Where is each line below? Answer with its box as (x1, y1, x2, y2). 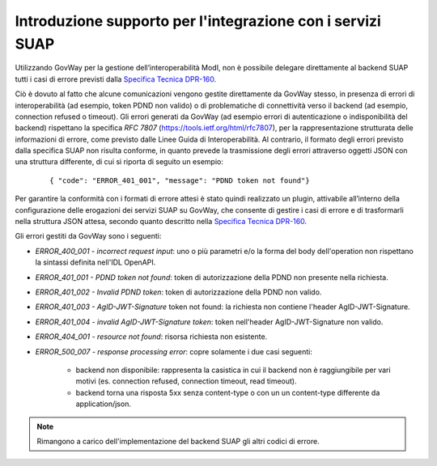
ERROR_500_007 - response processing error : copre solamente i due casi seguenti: (35, 346, 313, 356)
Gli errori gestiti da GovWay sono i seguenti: (15, 231, 162, 241)
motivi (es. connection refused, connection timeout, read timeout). (75, 376, 297, 386)
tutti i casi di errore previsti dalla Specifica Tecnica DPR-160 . (15, 74, 217, 84)
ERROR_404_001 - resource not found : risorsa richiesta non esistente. (35, 332, 268, 341)
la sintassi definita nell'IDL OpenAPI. (35, 257, 156, 267)
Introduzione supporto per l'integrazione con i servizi (15, 12, 382, 30)
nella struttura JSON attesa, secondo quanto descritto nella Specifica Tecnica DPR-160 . (15, 217, 308, 227)
